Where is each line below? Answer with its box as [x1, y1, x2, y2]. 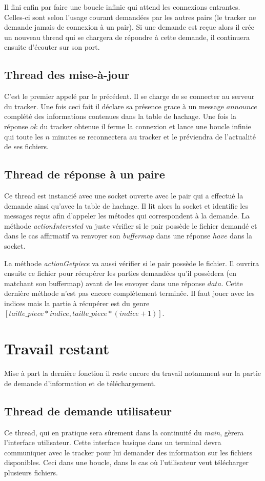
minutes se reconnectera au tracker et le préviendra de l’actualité [52, 131, 256, 142]
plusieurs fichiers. [4, 467, 58, 477]
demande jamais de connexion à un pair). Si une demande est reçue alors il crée [4, 22, 255, 32]
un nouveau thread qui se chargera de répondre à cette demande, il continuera [4, 31, 250, 42]
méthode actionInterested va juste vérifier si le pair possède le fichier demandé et [4, 220, 257, 231]
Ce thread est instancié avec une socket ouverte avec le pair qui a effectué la [4, 190, 243, 201]
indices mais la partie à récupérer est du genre [4, 297, 150, 308]
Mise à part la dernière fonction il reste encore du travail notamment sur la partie [4, 368, 261, 378]
